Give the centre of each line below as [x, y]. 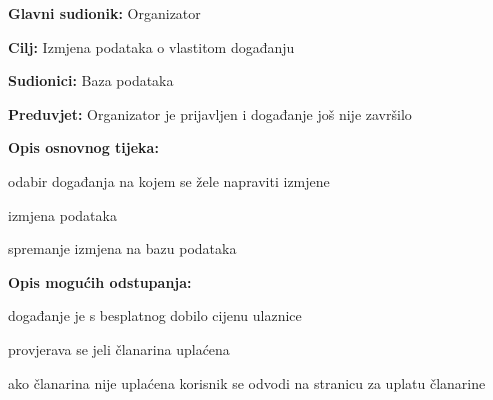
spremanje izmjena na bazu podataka [122, 248]
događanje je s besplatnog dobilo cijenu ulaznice [155, 315]
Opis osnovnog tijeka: [83, 147]
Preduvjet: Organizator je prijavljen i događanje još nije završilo [210, 113]
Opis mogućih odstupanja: [100, 281]
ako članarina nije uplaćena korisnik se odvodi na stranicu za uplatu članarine [247, 382]
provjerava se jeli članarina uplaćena [119, 348]
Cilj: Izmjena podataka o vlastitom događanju [151, 46]
